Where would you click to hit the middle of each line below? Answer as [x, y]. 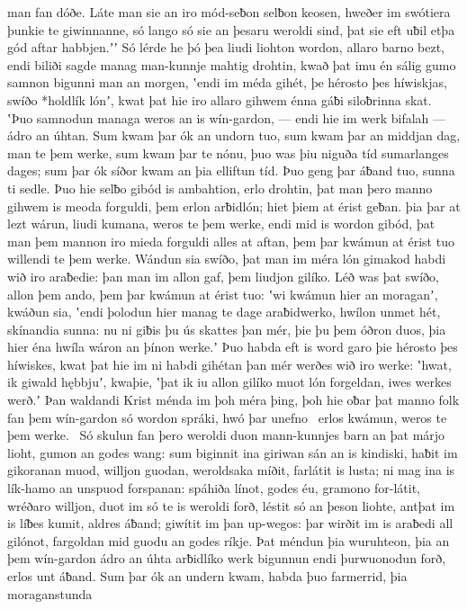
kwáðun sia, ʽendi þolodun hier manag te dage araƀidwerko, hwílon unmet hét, [224, 312]
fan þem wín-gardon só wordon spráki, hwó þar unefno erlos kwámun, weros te [227, 417]
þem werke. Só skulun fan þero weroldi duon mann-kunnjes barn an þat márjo [226, 435]
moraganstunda [50, 593]
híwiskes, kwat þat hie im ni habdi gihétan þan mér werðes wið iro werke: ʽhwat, [229, 364]
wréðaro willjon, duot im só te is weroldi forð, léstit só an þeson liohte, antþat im [231, 505]
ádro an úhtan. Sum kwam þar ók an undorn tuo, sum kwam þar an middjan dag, [234, 135]
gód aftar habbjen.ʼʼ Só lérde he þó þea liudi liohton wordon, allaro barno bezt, [226, 47]
